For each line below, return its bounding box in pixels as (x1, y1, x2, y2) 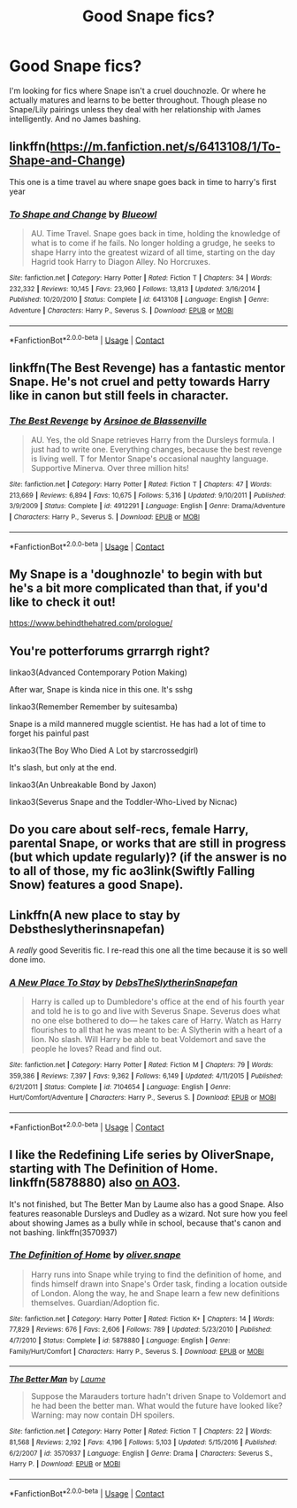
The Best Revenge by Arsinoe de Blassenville (9, 414, 208, 427)
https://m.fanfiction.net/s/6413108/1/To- (49, 139, 281, 154)
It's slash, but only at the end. (9, 762, 118, 772)
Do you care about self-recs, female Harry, (9, 822, 249, 838)
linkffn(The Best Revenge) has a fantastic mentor (9, 360, 286, 375)
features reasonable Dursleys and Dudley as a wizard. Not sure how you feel (9, 1208, 288, 1218)
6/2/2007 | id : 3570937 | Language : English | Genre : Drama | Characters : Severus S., (9, 1449, 273, 1458)
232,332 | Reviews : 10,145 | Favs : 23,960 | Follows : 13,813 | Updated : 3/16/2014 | (9, 284, 261, 293)
